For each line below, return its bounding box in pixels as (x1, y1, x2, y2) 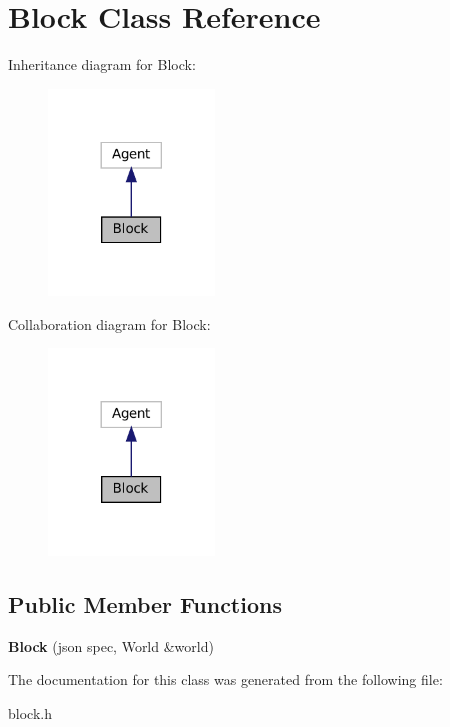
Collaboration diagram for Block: (8, 313, 211, 334)
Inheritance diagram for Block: (8, 54, 196, 75)
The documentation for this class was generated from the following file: (8, 669, 443, 690)
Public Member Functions (8, 588, 282, 619)
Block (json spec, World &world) (8, 635, 214, 656)
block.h (8, 702, 52, 723)
